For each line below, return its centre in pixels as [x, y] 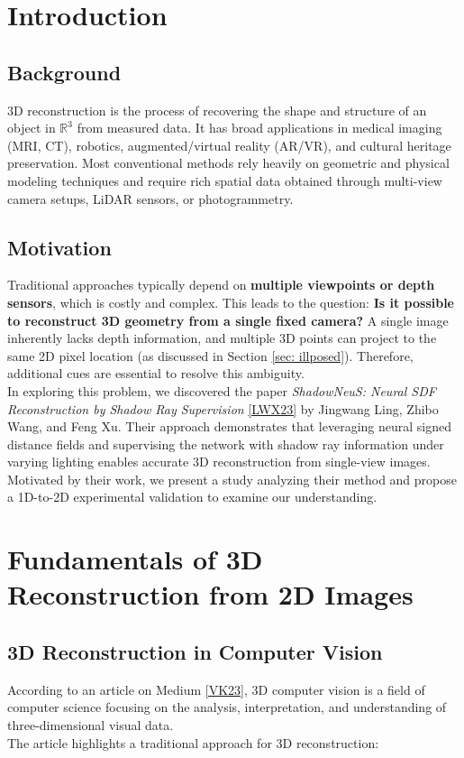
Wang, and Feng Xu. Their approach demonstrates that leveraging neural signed [229, 426]
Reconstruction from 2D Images [210, 594]
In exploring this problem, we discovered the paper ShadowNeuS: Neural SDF [222, 390]
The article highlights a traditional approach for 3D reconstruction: [193, 742]
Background [64, 72]
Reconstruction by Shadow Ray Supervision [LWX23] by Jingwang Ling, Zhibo [223, 408]
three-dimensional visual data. [91, 725]
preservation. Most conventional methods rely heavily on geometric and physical [228, 163]
